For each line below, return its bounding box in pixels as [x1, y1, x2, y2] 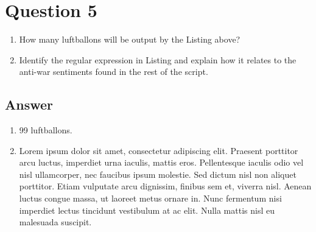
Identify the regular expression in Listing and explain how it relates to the [19, 53, 297, 66]
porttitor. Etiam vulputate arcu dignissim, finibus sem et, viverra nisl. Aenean [19, 180, 312, 192]
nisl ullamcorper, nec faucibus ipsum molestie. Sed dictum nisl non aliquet [19, 167, 297, 180]
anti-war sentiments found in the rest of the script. [19, 65, 208, 78]
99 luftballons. [19, 124, 72, 136]
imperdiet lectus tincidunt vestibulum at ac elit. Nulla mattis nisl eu [19, 203, 275, 216]
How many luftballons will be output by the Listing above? [19, 33, 241, 46]
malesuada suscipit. [19, 216, 92, 228]
